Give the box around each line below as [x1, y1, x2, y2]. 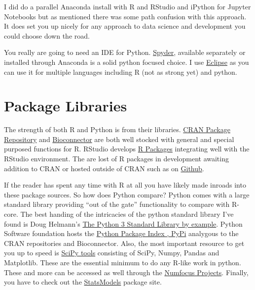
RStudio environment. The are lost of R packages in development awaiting [4, 153, 229, 164]
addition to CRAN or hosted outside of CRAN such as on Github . [4, 163, 204, 173]
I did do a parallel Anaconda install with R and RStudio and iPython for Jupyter [4, 1, 251, 11]
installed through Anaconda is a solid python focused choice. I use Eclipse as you [4, 56, 249, 67]
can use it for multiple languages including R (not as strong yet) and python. [4, 66, 237, 77]
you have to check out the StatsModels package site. [4, 277, 162, 287]
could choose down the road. [4, 30, 90, 41]
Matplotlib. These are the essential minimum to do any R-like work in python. [4, 257, 241, 267]
